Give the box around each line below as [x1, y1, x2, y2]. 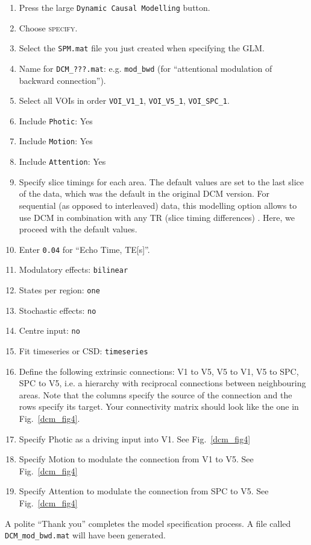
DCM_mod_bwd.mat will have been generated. [5, 529, 166, 541]
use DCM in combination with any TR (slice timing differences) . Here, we [19, 211, 295, 223]
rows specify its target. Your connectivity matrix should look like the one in [19, 400, 299, 413]
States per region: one [19, 284, 100, 296]
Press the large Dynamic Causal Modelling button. [19, 1, 210, 13]
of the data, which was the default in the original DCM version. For [19, 187, 270, 200]
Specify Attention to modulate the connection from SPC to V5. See [19, 485, 269, 497]
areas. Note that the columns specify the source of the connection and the [19, 388, 292, 401]
